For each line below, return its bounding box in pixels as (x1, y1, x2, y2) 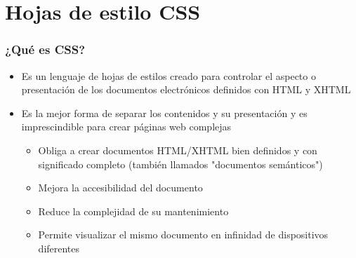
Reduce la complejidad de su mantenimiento (38, 203, 229, 218)
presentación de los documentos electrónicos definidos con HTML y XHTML (21, 82, 351, 97)
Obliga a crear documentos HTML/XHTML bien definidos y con (38, 142, 317, 157)
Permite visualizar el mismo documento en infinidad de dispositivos (38, 227, 329, 242)
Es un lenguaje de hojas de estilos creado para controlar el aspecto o (21, 68, 316, 83)
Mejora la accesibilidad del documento (38, 180, 203, 195)
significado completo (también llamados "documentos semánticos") (38, 156, 323, 171)
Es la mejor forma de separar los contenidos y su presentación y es (21, 105, 308, 120)
